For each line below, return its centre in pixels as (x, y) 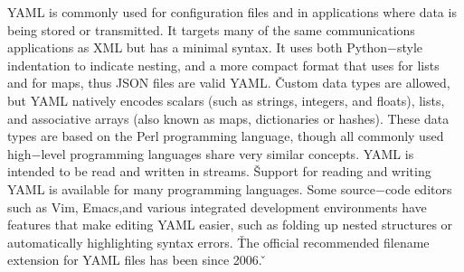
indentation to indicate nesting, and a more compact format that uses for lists (223, 65)
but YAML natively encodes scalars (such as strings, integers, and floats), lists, (226, 100)
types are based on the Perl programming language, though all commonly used (226, 136)
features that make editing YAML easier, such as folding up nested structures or (230, 225)
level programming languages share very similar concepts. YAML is (227, 153)
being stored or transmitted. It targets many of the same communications (211, 29)
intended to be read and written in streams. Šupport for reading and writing (219, 171)
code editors (418, 188)
